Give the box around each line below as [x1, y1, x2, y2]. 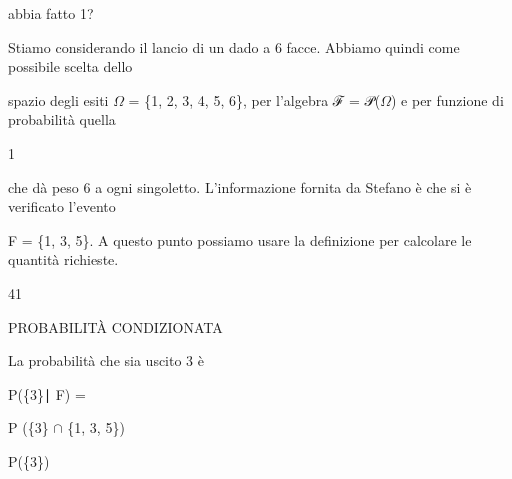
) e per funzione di [390, 89, 504, 110]
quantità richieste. [8, 249, 119, 270]
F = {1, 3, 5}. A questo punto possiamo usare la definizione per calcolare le [8, 229, 472, 250]
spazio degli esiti [8, 89, 109, 110]
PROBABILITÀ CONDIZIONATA [8, 316, 223, 337]
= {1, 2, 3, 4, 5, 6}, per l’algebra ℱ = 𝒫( [128, 89, 381, 110]
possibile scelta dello [8, 56, 133, 77]
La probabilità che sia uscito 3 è [8, 350, 204, 371]
